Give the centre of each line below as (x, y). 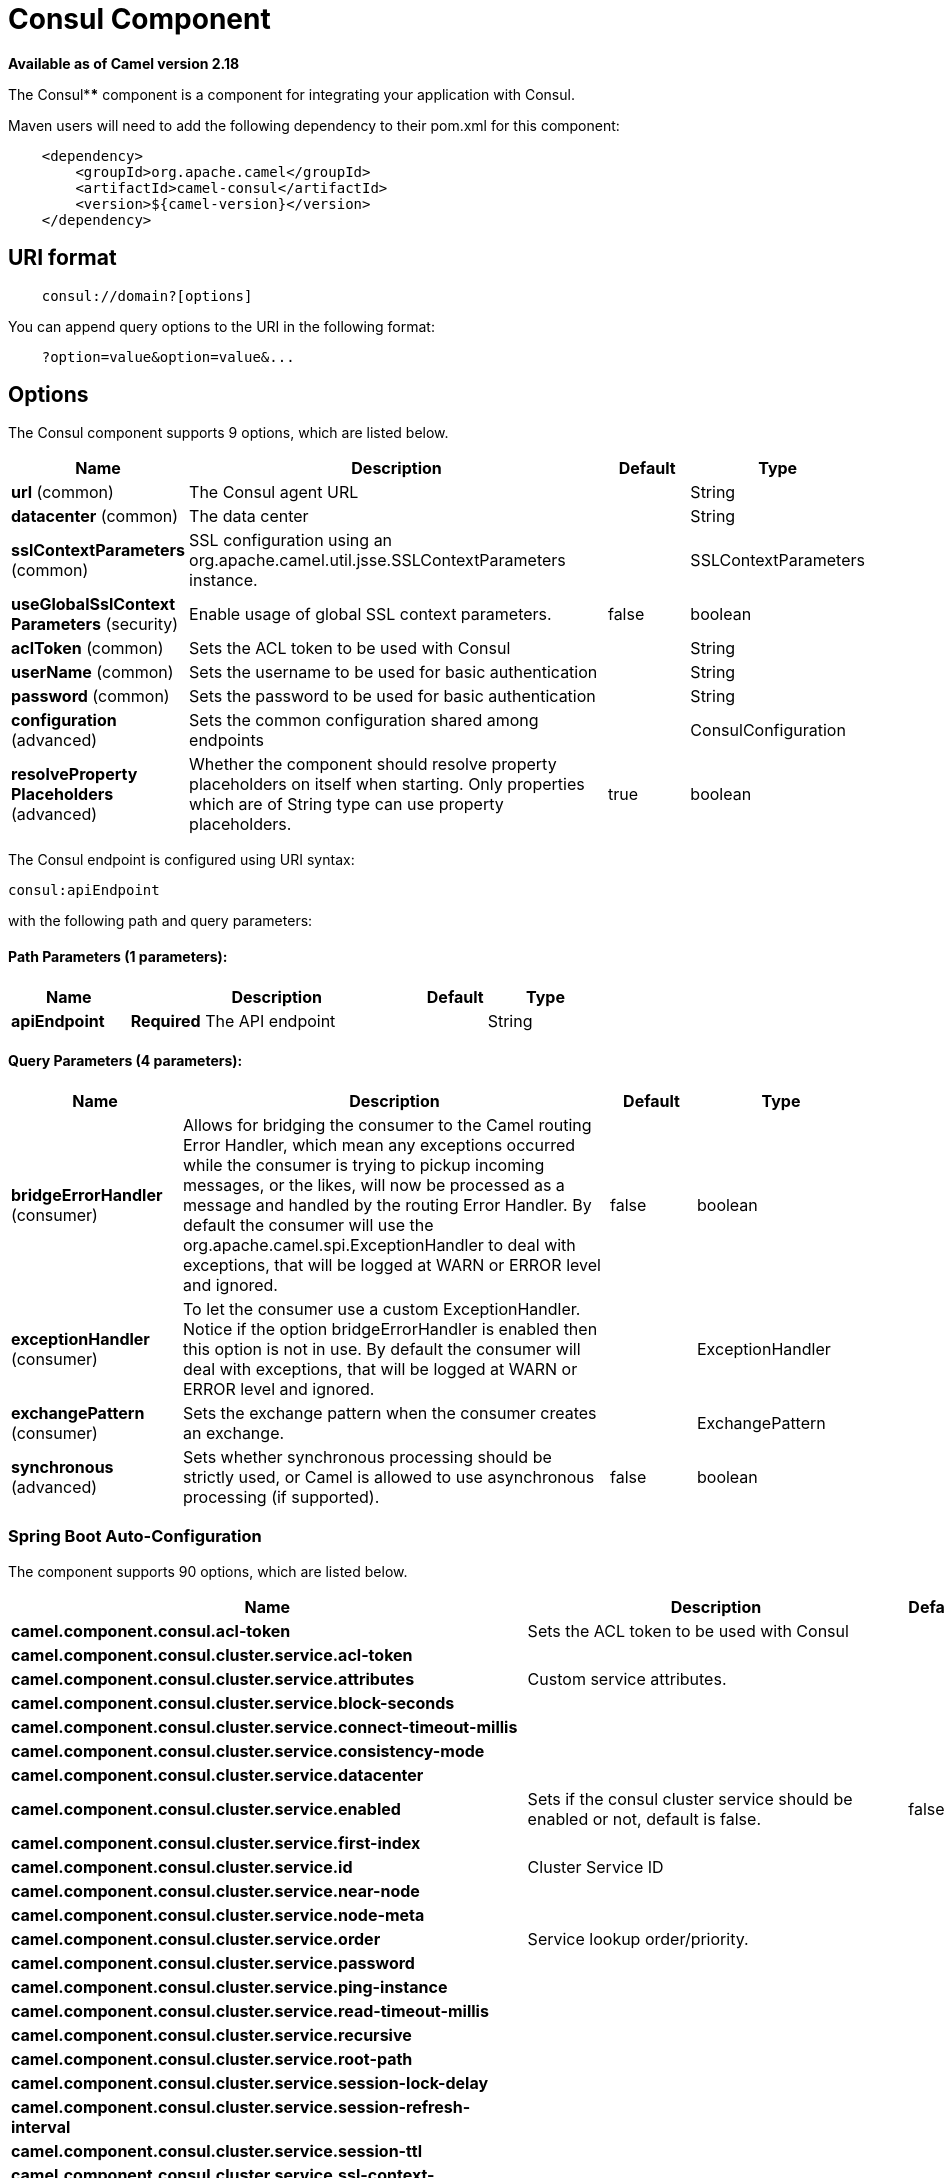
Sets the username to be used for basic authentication (393, 672)
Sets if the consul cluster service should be (690, 1798)
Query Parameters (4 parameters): (125, 1061)
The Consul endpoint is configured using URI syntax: (181, 860)
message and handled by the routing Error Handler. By (387, 1204)
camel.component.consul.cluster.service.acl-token (212, 1654)
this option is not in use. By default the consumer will (382, 1348)
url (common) (62, 492)
